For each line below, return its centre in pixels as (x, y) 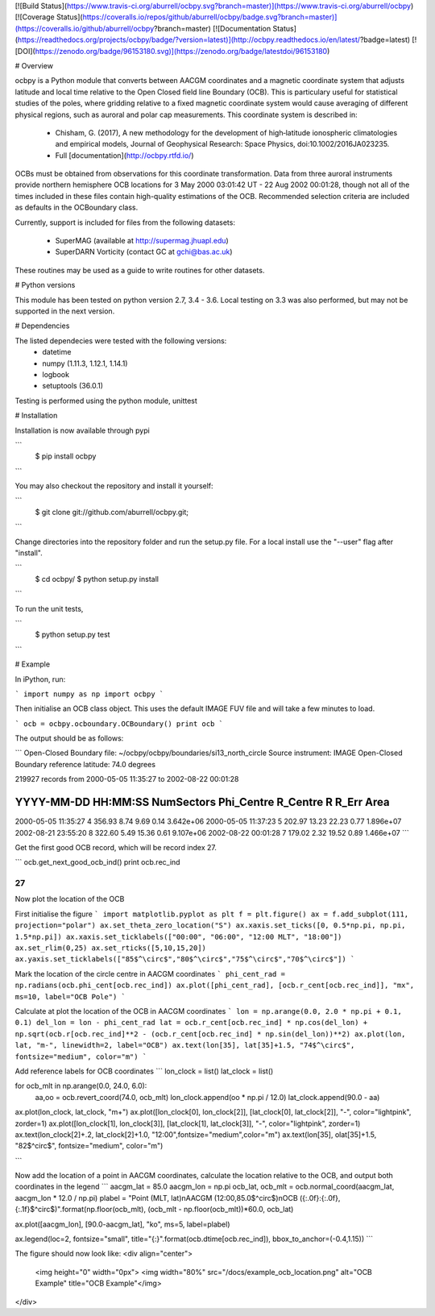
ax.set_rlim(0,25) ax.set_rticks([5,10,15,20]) (111, 948)
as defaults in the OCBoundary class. (77, 208)
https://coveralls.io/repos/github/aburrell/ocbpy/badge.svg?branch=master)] (210, 17)
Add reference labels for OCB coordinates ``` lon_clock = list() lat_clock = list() (144, 1071)
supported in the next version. (65, 311)
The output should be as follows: (69, 738)
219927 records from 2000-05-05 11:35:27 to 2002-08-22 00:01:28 (127, 779)
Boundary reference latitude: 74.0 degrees (85, 764)
